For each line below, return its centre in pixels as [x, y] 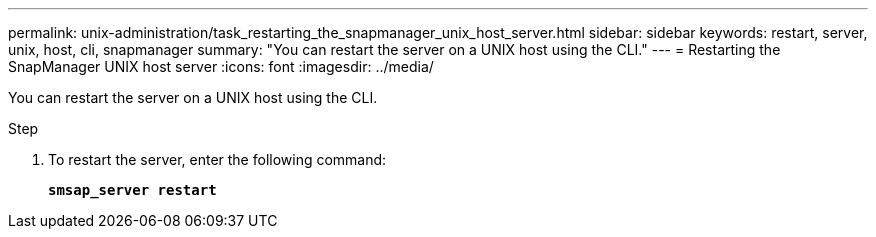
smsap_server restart [132, 190]
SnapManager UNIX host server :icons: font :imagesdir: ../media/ [221, 66]
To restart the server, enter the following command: [217, 159]
